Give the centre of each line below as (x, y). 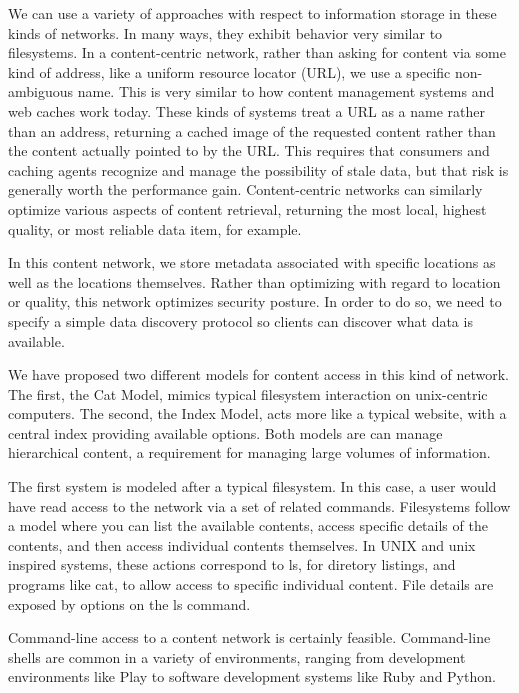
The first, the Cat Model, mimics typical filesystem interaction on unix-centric (248, 393)
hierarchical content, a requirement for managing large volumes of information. (249, 452)
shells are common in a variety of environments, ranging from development (237, 656)
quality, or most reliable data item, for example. (155, 228)
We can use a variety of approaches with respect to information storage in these (252, 13)
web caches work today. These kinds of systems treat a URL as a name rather (246, 110)
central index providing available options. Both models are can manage (225, 432)
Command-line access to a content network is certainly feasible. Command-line (249, 637)
